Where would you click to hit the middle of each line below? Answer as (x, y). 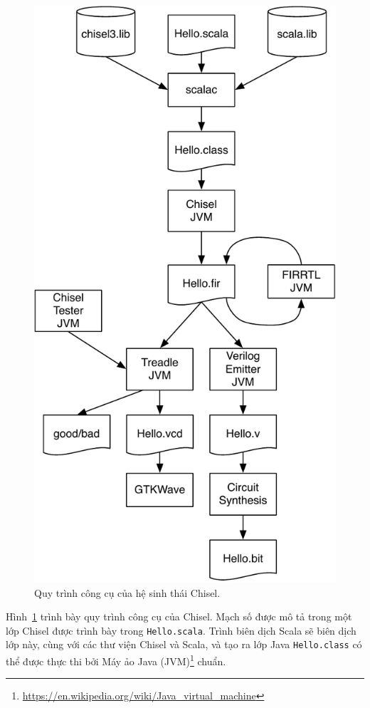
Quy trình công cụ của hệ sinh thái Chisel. (127, 592)
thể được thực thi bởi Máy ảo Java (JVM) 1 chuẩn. (116, 660)
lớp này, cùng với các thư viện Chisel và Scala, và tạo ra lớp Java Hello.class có (184, 644)
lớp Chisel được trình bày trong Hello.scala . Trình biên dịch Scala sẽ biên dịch (181, 630)
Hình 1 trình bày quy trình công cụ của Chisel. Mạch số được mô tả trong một (179, 616)
